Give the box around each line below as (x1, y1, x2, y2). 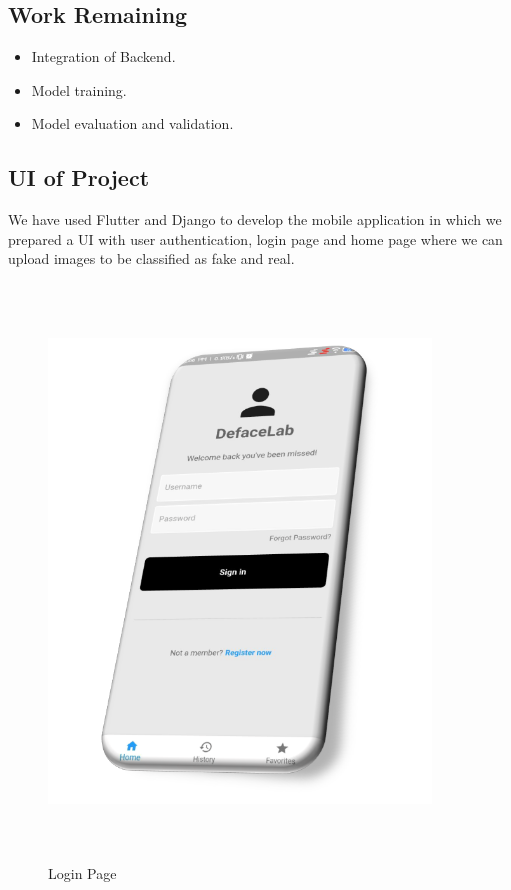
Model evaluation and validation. (31, 113, 234, 134)
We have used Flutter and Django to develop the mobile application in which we (8, 209, 502, 230)
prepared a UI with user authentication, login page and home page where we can (8, 228, 503, 249)
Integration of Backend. (31, 46, 176, 67)
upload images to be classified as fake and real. (8, 248, 295, 269)
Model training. (31, 79, 127, 100)
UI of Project (8, 162, 150, 193)
